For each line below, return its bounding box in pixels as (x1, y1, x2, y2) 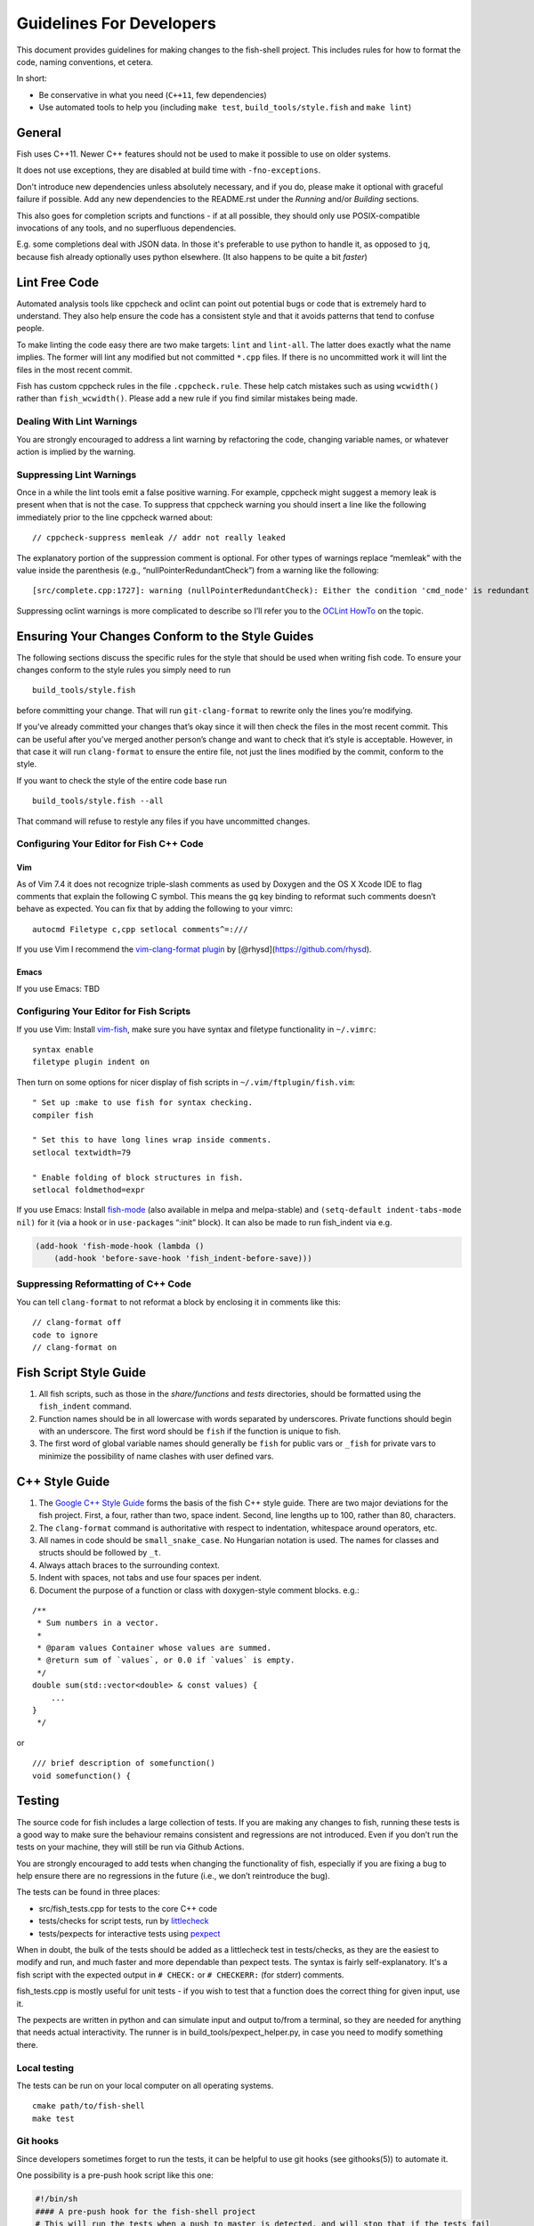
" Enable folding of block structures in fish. (32, 1172, 244, 1182)
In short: (16, 73, 48, 84)
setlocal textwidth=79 (32, 1147, 132, 1158)
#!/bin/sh (35, 2194, 78, 2204)
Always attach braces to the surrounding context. (38, 1559, 220, 1571)
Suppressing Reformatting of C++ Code (16, 1278, 191, 1290)
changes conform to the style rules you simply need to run (16, 664, 231, 676)
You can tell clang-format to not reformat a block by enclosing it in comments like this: (16, 1296, 342, 1307)
